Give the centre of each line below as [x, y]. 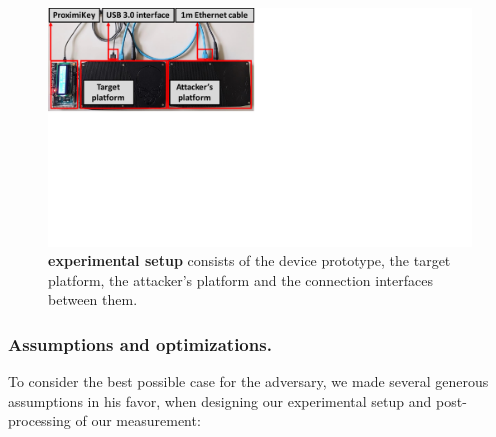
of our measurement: [138, 420]
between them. [93, 299]
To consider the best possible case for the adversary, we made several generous [248, 381]
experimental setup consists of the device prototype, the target [249, 260]
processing [39, 420]
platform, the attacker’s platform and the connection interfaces [240, 279]
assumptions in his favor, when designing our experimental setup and [220, 400]
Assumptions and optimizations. [140, 343]
